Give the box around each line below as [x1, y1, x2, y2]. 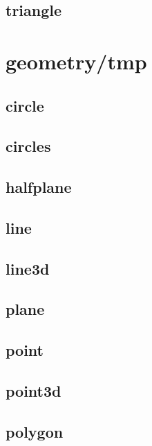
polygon [6, 420, 64, 442]
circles [6, 135, 51, 157]
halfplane [6, 176, 72, 198]
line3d [6, 257, 50, 279]
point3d [6, 380, 61, 402]
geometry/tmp [6, 46, 147, 75]
